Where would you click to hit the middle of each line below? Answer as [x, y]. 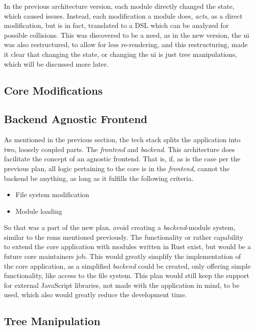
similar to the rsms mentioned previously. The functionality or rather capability [124, 237]
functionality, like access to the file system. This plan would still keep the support [127, 275]
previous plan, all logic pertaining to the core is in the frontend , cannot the [117, 168]
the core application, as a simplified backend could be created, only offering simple [127, 266]
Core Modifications [53, 90]
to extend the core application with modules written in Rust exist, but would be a [127, 246]
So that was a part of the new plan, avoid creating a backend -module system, [120, 227]
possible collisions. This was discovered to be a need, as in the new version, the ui [127, 35]
